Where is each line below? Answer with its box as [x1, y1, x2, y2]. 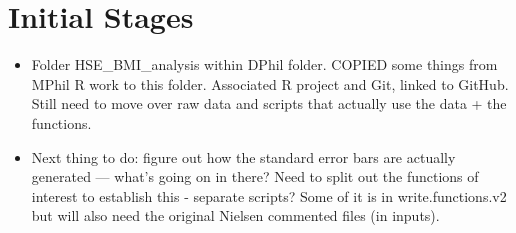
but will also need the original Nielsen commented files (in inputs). [31, 205, 440, 226]
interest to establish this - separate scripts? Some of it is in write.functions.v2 [31, 185, 507, 206]
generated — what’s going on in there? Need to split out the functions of [31, 166, 479, 187]
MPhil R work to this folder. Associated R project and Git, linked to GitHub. [31, 73, 509, 94]
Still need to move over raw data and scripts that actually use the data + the [31, 93, 507, 114]
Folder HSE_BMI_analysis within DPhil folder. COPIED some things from [31, 54, 498, 75]
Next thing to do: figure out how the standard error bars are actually [31, 146, 456, 167]
